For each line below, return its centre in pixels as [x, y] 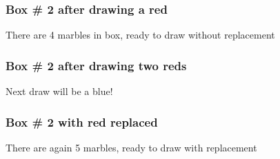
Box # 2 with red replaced [82, 121]
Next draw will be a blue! [59, 91]
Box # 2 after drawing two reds [96, 65]
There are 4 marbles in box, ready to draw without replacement [140, 35]
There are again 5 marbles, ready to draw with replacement [131, 147]
